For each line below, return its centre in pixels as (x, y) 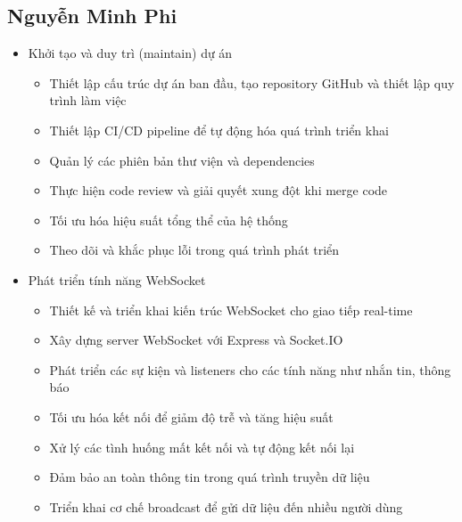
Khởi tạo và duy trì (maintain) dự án (130, 53)
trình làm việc (88, 100)
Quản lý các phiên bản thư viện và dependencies (182, 160)
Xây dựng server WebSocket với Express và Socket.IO (196, 340)
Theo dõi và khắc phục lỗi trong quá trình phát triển (194, 250)
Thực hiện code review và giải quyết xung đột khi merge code (219, 190)
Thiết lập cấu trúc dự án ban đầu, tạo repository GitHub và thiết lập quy (252, 82)
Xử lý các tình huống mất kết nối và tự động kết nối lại (202, 447)
